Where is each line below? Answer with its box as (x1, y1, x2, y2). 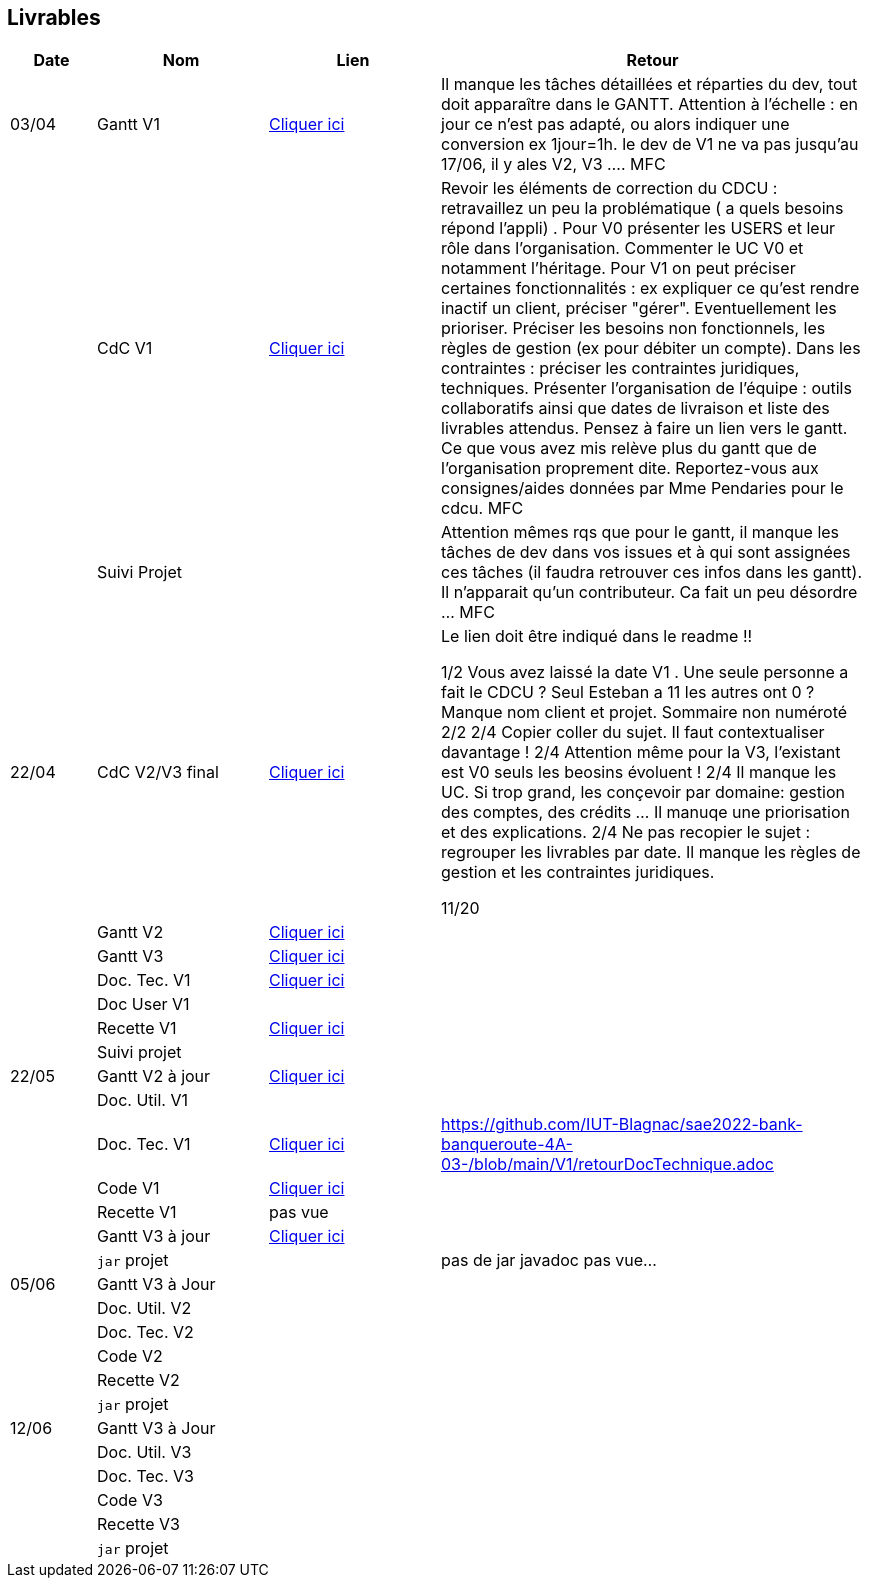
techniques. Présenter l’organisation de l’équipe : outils (441, 378, 852, 399)
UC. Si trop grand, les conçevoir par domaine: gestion (441, 782, 845, 803)
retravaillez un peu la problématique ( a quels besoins (441, 198, 844, 219)
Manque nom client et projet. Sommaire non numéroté (441, 702, 848, 723)
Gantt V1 (97, 114, 160, 135)
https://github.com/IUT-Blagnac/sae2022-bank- (441, 1114, 803, 1135)
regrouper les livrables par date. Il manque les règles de (441, 842, 861, 863)
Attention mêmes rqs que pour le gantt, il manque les (441, 522, 840, 543)
